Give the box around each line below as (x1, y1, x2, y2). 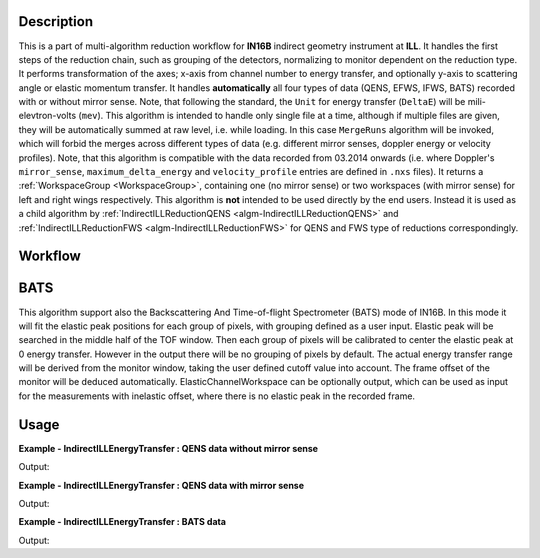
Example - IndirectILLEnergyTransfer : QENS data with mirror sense (18, 479, 305, 491)
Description (18, 13, 94, 30)
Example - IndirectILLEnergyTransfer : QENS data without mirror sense (18, 442, 319, 454)
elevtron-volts (18, 110, 77, 122)
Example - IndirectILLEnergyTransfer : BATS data (18, 516, 227, 528)
